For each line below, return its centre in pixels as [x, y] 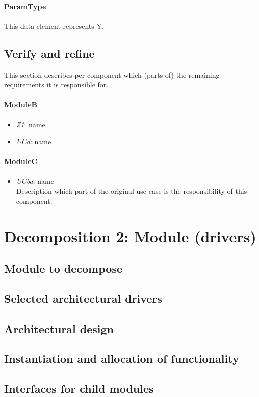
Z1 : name [31, 124]
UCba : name [35, 181]
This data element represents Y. [54, 25]
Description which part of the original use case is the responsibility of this [132, 191]
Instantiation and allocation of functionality [122, 358]
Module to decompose [63, 268]
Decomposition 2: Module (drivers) [130, 236]
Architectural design [59, 328]
